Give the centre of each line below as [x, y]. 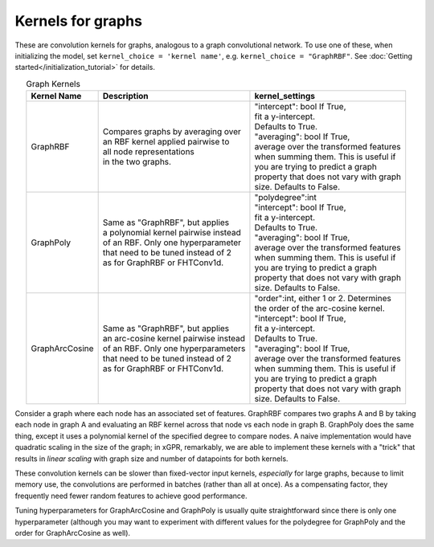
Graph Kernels [53, 84]
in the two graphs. [137, 162]
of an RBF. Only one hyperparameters [174, 349]
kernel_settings [285, 96]
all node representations [148, 152]
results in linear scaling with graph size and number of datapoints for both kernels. [151, 459]
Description [125, 96]
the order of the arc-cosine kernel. [319, 308]
